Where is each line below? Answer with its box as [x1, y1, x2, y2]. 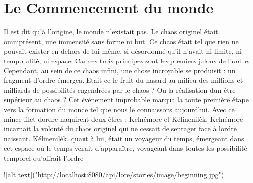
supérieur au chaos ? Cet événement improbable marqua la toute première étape [4, 94, 249, 105]
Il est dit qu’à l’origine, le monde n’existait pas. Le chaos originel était [4, 26, 218, 37]
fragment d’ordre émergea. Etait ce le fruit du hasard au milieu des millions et [4, 75, 243, 85]
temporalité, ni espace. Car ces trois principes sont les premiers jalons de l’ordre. [4, 55, 250, 65]
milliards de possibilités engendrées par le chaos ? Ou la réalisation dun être [4, 84, 236, 95]
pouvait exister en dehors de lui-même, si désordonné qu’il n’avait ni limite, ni [4, 46, 242, 56]
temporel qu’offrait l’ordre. [4, 152, 85, 163]
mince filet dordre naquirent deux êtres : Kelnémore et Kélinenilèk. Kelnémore [4, 114, 243, 124]
